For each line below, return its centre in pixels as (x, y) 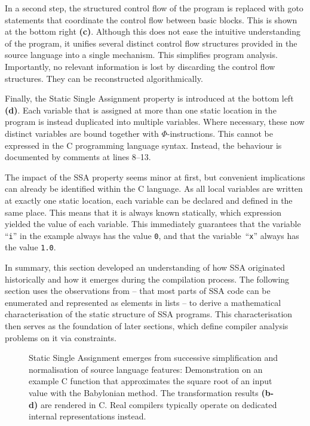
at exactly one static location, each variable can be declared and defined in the (149, 200)
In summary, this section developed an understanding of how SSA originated (145, 267)
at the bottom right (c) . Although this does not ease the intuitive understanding (153, 31)
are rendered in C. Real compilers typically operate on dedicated (159, 404)
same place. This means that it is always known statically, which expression (143, 212)
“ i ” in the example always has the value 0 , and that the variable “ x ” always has (152, 235)
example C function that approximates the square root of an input (151, 381)
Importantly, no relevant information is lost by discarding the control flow (140, 66)
